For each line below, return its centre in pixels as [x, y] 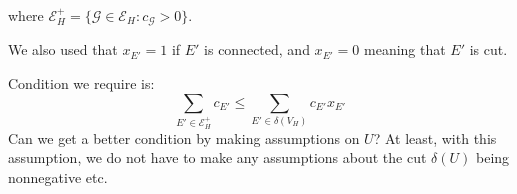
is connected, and [257, 49]
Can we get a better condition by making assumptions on [184, 137]
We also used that [63, 49]
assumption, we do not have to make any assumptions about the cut [217, 157]
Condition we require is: [81, 83]
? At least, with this [435, 137]
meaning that [405, 49]
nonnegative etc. [58, 176]
